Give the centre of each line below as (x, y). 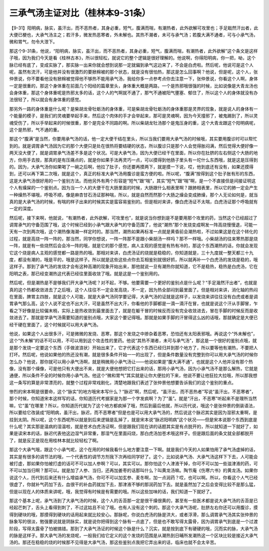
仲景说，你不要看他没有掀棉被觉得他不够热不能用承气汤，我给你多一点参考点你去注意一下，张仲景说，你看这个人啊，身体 (134, 79)
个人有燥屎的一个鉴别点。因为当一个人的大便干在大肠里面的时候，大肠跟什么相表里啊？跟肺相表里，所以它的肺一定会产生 (134, 188)
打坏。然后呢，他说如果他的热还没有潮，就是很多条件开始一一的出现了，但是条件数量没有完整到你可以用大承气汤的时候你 (134, 355)
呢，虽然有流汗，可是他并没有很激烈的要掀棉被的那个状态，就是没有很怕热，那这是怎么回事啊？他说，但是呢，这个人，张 (134, 72)
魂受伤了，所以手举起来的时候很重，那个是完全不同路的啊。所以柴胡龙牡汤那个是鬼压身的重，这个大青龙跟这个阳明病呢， (134, 123)
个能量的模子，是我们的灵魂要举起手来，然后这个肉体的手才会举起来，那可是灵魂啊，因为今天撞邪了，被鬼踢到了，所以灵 (134, 116)
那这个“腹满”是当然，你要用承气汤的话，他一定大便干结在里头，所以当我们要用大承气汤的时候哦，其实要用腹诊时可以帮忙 (133, 139)
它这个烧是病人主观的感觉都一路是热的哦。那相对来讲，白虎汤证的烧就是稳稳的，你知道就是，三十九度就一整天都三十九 (131, 253)
